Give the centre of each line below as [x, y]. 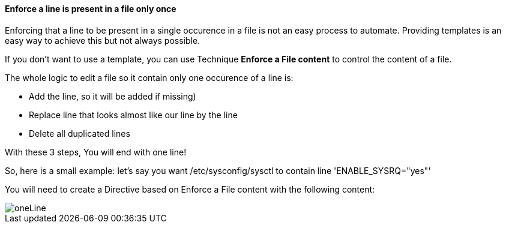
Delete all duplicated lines [80, 133]
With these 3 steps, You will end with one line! [96, 152]
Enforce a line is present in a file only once [91, 9]
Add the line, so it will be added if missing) [113, 96]
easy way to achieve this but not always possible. [103, 40]
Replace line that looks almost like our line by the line [133, 115]
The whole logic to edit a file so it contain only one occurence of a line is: [149, 77]
